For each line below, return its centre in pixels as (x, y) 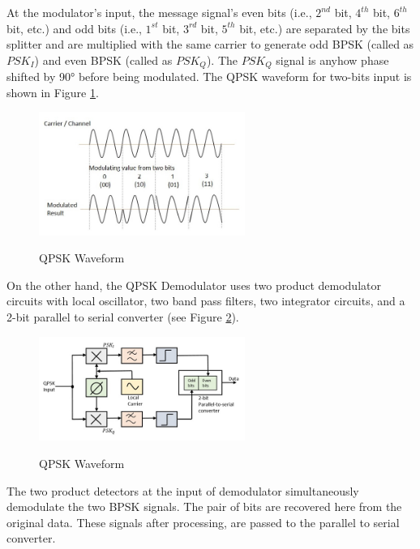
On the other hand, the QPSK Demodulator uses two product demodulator (194, 285)
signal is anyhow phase (332, 60)
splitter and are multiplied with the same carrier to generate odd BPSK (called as (210, 44)
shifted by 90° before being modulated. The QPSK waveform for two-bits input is (209, 77)
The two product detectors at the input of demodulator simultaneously (183, 490)
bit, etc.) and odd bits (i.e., (74, 28)
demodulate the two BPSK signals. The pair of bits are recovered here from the (204, 506)
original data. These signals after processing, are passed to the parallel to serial (203, 522)
